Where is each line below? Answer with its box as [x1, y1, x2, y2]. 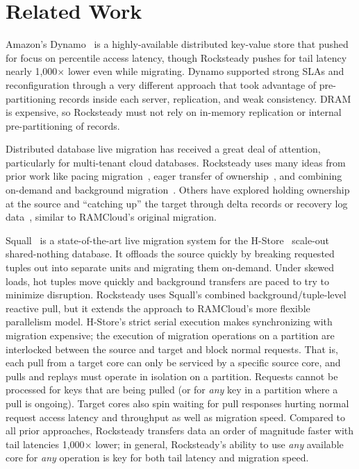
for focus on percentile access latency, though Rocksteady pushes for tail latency [6, 50, 347, 65]
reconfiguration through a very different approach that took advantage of [6, 77, 317, 92]
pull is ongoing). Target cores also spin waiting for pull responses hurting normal [6, 395, 349, 410]
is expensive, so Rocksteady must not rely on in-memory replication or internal [6, 105, 342, 119]
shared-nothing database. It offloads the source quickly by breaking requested [6, 246, 335, 261]
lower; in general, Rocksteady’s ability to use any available [95, 436, 344, 451]
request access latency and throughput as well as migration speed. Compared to [6, 409, 346, 424]
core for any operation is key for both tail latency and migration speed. [6, 450, 309, 465]
